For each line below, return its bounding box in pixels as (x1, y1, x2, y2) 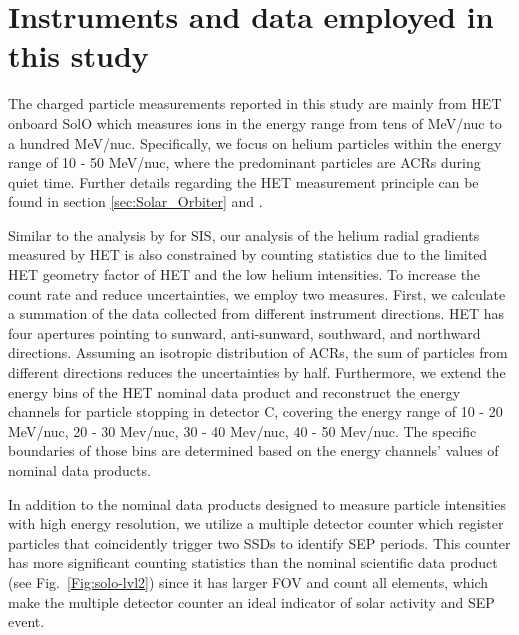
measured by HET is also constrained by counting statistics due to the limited (8, 244, 488, 265)
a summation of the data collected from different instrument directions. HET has (8, 303, 505, 324)
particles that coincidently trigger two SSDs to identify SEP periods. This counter (8, 532, 511, 553)
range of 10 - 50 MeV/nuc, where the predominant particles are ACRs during (8, 152, 481, 173)
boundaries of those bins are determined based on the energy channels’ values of (8, 440, 499, 461)
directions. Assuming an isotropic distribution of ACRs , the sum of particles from (8, 342, 508, 363)
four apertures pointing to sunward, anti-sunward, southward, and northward (8, 322, 481, 343)
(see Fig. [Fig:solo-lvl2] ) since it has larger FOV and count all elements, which (8, 571, 489, 592)
